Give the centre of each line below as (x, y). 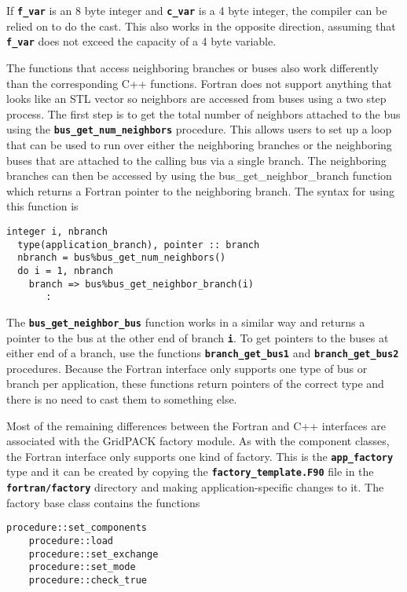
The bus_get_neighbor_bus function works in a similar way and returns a (186, 322)
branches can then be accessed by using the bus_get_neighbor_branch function (199, 175)
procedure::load (71, 541)
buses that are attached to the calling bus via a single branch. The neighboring (196, 160)
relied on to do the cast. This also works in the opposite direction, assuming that (201, 26)
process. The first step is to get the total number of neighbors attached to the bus (203, 113)
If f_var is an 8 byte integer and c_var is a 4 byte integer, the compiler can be (197, 10)
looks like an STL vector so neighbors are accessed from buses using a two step (196, 99)
